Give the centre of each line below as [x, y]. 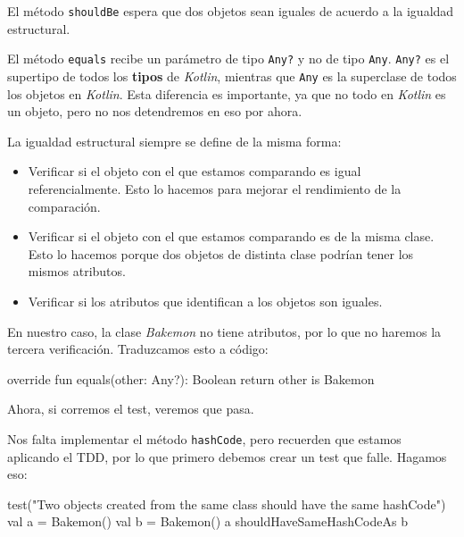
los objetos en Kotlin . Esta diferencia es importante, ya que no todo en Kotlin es [227, 93]
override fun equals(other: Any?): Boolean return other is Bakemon [191, 378]
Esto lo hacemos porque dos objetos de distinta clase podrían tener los [221, 253]
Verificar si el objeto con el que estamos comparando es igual [195, 171]
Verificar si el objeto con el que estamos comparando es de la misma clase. [231, 236]
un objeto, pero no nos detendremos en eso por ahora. [155, 111]
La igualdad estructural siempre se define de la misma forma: [174, 141]
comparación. [64, 206]
